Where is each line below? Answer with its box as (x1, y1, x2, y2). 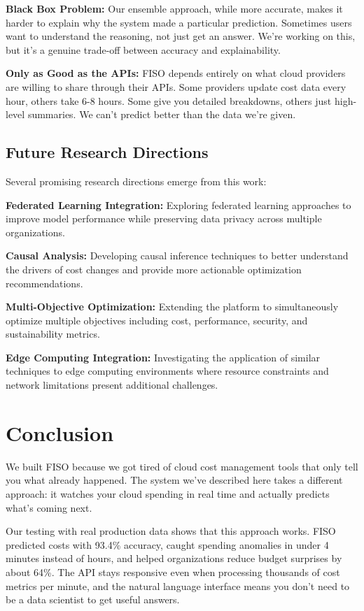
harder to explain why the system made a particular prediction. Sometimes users (6, 15, 352, 29)
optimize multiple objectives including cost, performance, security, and (6, 312, 308, 327)
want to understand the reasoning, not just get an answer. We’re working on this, (6, 29, 356, 43)
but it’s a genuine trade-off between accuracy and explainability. (6, 42, 281, 57)
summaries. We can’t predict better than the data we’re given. (27, 107, 296, 122)
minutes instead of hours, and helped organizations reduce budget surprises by (6, 551, 342, 566)
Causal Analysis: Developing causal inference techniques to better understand (6, 248, 349, 263)
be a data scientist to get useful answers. (6, 592, 180, 607)
